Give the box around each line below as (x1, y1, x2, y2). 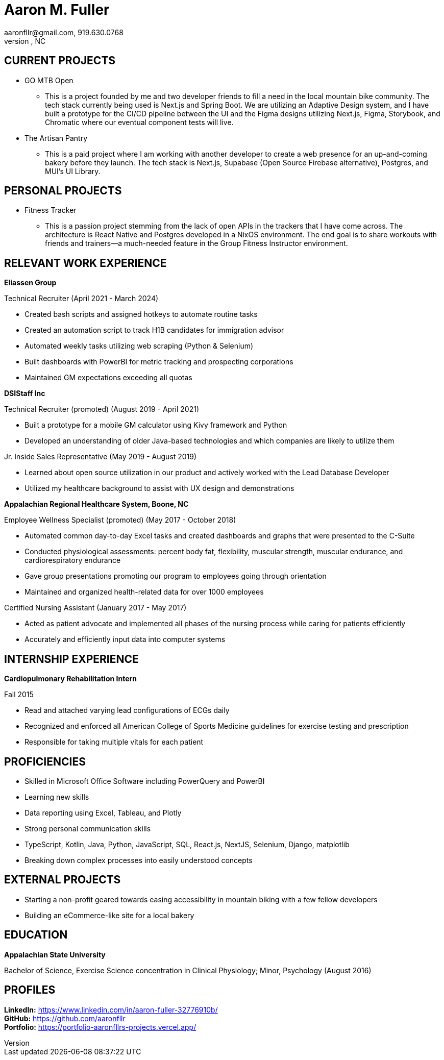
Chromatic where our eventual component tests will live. (45, 117, 234, 127)
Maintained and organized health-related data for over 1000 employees (24, 587, 264, 597)
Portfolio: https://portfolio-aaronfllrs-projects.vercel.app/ (4, 1022, 196, 1031)
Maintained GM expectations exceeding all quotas (24, 373, 192, 382)
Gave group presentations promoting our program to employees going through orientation (24, 572, 327, 581)
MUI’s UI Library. (45, 166, 101, 176)
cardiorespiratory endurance (24, 556, 121, 565)
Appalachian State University (4, 950, 106, 959)
